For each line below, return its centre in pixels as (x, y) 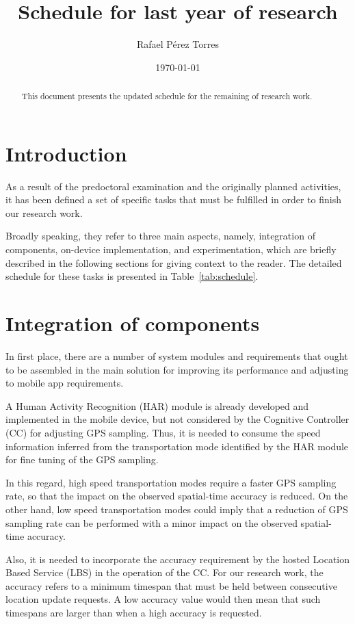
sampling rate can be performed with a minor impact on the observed (152, 522)
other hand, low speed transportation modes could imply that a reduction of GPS (177, 509)
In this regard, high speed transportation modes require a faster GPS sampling (171, 482)
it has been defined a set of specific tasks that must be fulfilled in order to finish (174, 199)
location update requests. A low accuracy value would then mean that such (163, 599)
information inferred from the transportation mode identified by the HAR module (177, 446)
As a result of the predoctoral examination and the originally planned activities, (173, 186)
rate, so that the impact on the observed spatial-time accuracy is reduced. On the (177, 496)
